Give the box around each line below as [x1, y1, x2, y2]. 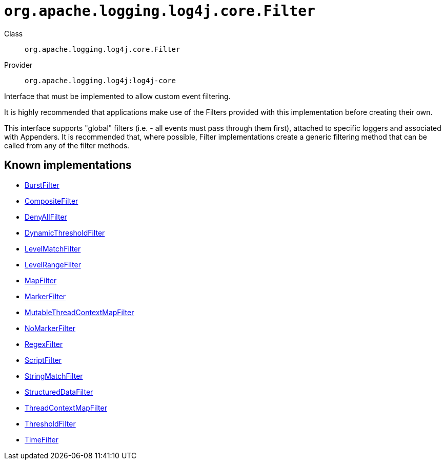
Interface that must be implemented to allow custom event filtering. [4, 91, 231, 101]
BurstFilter [25, 180, 59, 189]
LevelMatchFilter [25, 244, 81, 253]
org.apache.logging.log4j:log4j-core [25, 76, 176, 85]
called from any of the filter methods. [4, 141, 130, 150]
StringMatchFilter [25, 371, 83, 380]
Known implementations [4, 159, 132, 172]
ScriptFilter [25, 355, 62, 364]
